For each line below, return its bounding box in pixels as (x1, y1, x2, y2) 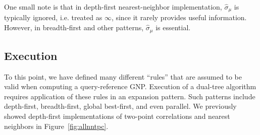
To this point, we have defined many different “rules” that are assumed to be (4, 71, 242, 82)
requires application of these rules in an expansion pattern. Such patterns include (4, 91, 255, 101)
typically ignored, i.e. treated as (4, 12, 102, 23)
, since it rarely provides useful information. (111, 12, 247, 23)
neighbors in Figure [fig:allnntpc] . (4, 120, 109, 131)
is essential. (155, 22, 191, 33)
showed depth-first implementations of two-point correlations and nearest (4, 111, 230, 121)
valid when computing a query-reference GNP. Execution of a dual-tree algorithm (4, 81, 256, 92)
